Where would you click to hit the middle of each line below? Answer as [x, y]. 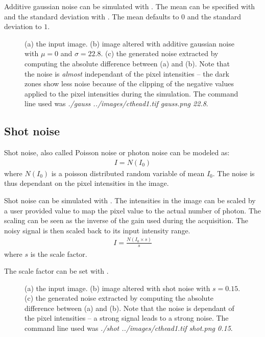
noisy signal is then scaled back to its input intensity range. [97, 230]
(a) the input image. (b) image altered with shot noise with [117, 288]
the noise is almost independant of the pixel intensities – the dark [127, 73]
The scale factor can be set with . [56, 271]
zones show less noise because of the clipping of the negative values [129, 83]
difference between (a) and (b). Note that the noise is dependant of [129, 308]
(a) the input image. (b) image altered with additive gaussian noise [129, 43]
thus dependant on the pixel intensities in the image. [87, 183]
